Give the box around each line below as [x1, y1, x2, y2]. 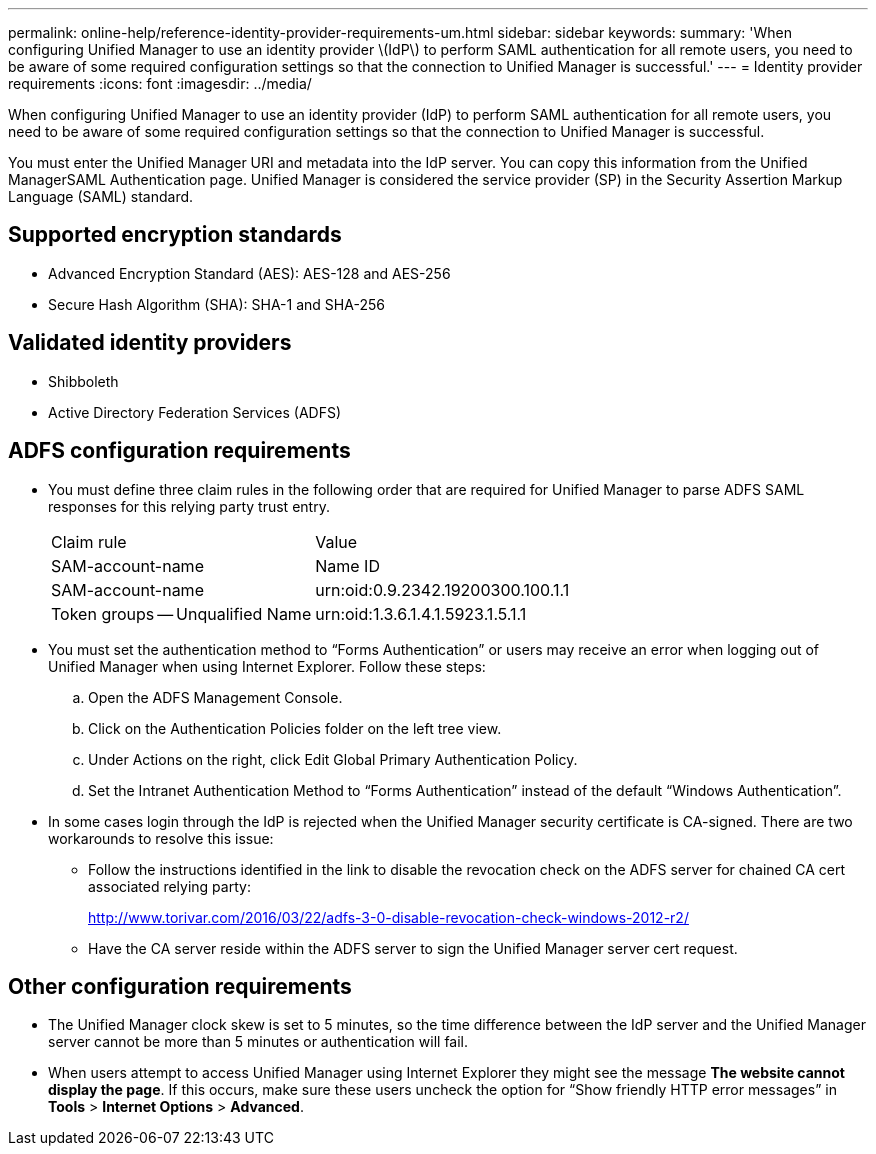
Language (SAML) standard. [8, 188, 194, 205]
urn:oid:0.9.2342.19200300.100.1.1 [315, 579, 570, 600]
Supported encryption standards [8, 222, 342, 248]
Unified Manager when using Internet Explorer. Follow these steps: [48, 657, 486, 675]
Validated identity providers [8, 330, 292, 356]
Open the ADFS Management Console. [88, 688, 343, 706]
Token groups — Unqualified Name [51, 603, 312, 624]
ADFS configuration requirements [8, 438, 351, 464]
